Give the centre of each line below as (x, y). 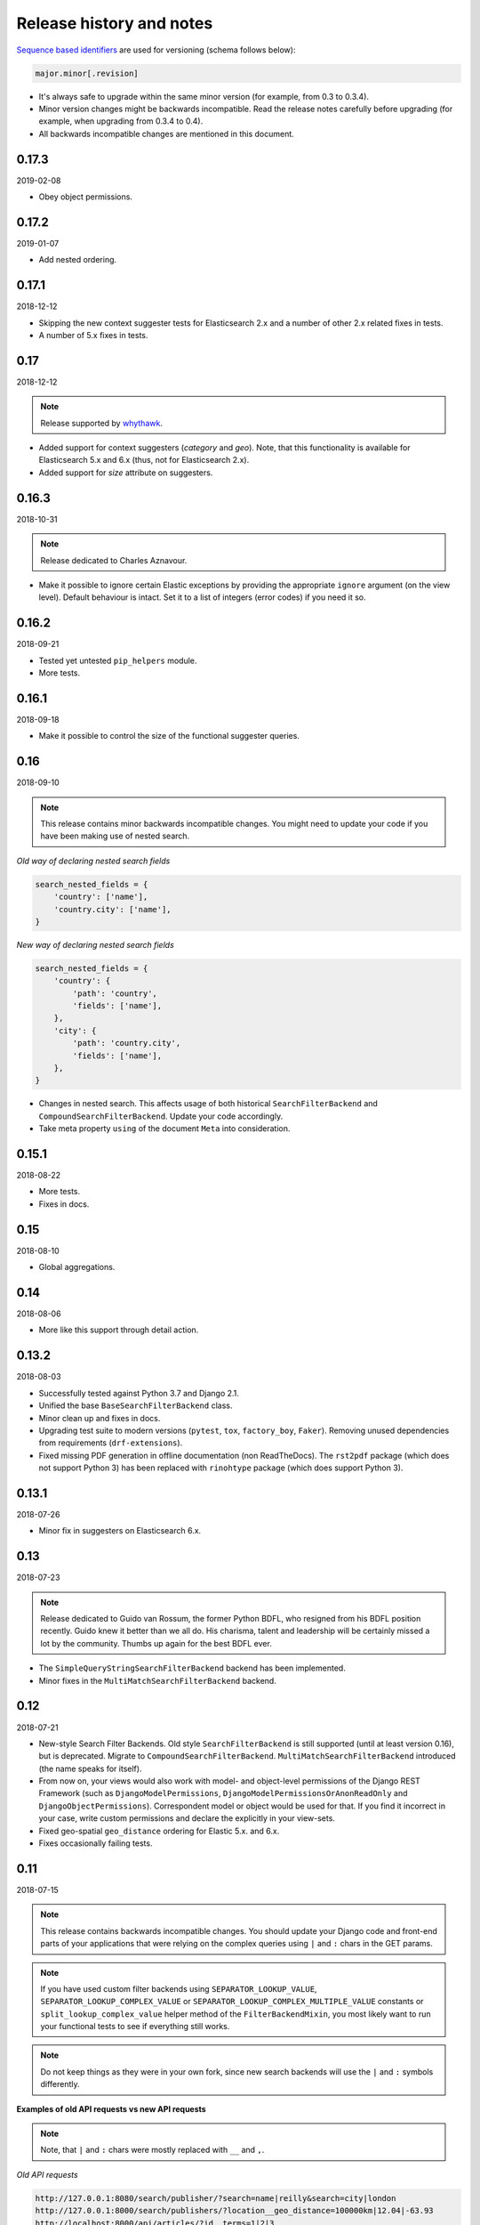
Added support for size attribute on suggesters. (126, 473)
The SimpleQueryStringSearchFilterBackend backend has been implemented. (192, 1668)
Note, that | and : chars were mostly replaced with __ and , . (152, 2150)
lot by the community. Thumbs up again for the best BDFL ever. (156, 1643)
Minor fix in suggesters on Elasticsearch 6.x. (120, 1531)
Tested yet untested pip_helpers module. (118, 660)
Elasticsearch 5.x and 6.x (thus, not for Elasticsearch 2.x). (144, 460)
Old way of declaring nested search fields (93, 861)
